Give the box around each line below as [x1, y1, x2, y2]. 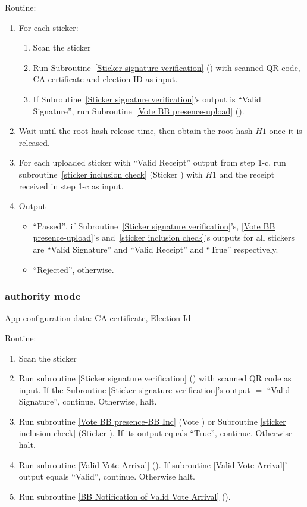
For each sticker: [18, 21, 79, 33]
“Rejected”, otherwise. [33, 263, 114, 275]
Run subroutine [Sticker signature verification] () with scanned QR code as [18, 372, 292, 384]
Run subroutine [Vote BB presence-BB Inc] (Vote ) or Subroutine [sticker [18, 415, 286, 427]
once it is [269, 125, 302, 137]
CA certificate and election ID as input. [33, 73, 178, 85]
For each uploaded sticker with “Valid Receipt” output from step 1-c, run [18, 156, 286, 169]
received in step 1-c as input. [18, 179, 124, 192]
